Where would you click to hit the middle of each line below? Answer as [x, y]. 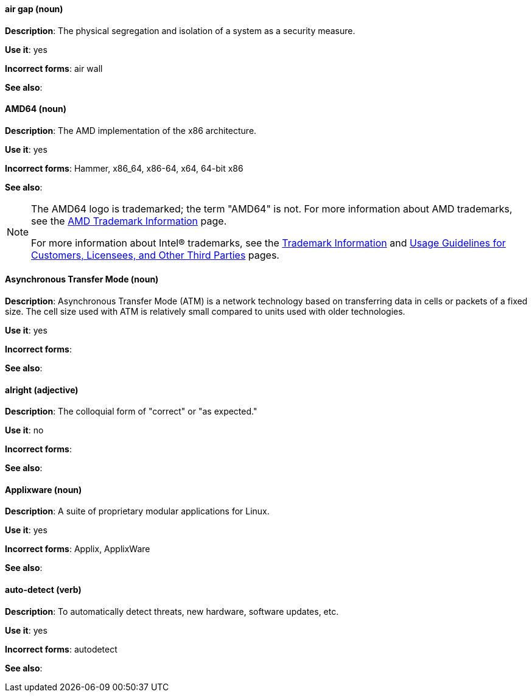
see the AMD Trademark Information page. [129, 221]
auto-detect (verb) [43, 590]
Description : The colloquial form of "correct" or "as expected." [131, 412]
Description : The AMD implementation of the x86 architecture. [131, 130]
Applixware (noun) [44, 489]
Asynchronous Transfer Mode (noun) [82, 279]
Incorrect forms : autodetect [61, 649]
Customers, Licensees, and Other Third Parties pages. [155, 255]
